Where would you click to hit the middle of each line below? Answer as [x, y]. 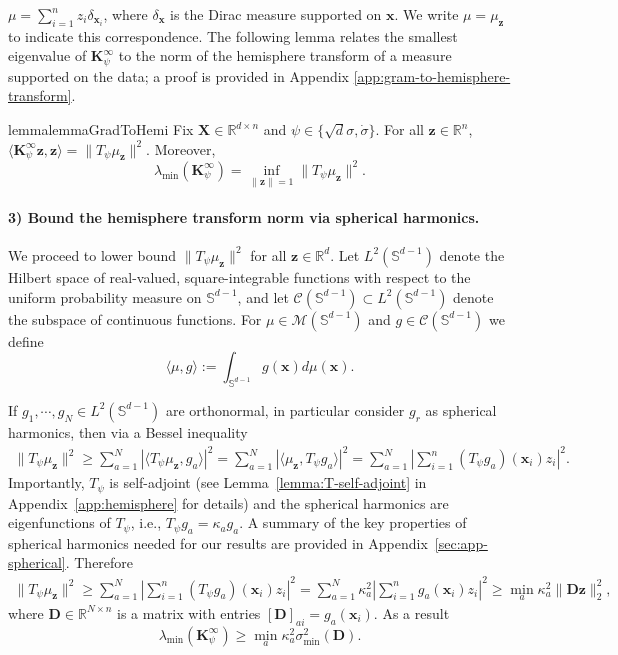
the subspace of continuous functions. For [135, 318]
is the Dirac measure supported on [276, 14]
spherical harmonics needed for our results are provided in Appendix [218, 542]
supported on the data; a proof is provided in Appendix [179, 75]
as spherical [461, 409]
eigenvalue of [47, 55]
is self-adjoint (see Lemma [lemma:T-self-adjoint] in [268, 482]
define [26, 340]
